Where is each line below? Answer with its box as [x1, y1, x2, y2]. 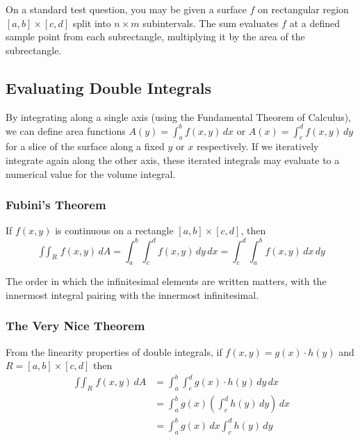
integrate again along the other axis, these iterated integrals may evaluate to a [6, 153, 340, 168]
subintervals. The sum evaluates [142, 15, 279, 30]
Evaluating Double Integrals [6, 76, 212, 98]
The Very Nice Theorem [6, 317, 145, 334]
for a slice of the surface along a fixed [6, 139, 165, 154]
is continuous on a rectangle [55, 223, 174, 238]
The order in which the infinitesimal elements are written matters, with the [6, 274, 327, 288]
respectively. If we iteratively [196, 139, 319, 154]
